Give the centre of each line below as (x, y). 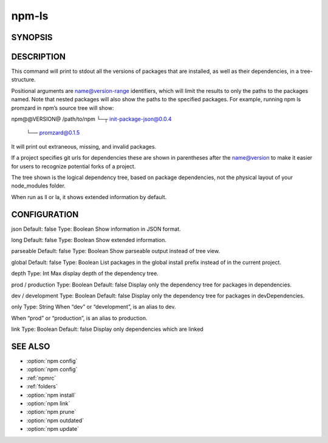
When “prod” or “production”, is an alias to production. (79, 318)
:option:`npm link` (48, 404)
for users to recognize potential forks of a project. (73, 166)
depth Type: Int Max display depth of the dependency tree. (85, 274)
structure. (23, 79)
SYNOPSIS (32, 37)
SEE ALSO (31, 347)
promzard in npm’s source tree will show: (63, 108)
